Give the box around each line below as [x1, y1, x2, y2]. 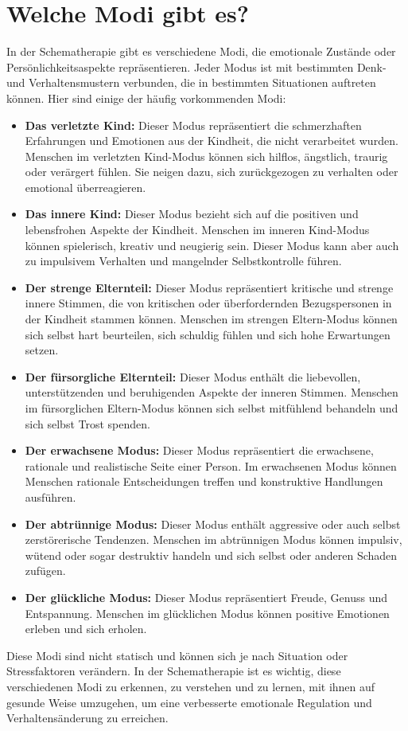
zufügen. [25, 562, 66, 579]
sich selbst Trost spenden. [25, 415, 150, 432]
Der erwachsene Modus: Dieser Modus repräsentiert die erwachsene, [25, 442, 374, 459]
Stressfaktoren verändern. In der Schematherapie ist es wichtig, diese [6, 663, 341, 679]
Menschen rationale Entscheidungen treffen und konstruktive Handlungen [25, 473, 383, 490]
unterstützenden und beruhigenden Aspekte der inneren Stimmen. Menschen [25, 384, 398, 401]
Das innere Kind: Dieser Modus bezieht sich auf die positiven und [25, 205, 359, 222]
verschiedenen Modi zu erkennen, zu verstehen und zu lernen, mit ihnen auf [6, 678, 375, 694]
